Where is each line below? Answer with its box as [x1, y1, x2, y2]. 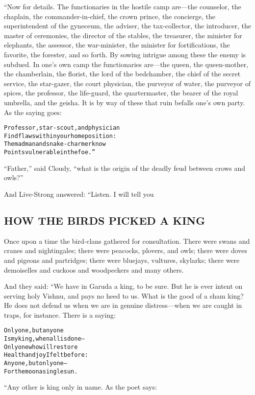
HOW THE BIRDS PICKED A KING [4, 212, 205, 228]
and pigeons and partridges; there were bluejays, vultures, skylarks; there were [4, 255, 240, 265]
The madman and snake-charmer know [4, 140, 106, 148]
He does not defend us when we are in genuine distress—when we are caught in [4, 300, 242, 310]
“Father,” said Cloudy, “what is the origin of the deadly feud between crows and [4, 163, 246, 173]
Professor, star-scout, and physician [4, 124, 120, 132]
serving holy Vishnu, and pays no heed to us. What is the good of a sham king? [4, 290, 244, 301]
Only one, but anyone [4, 327, 64, 334]
